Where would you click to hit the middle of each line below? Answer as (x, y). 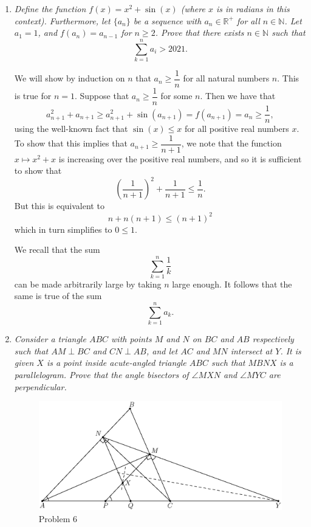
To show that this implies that (71, 143)
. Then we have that (238, 96)
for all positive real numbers (237, 129)
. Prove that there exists (200, 33)
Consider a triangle (50, 339)
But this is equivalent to (59, 206)
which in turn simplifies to (63, 229)
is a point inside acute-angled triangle (116, 363)
